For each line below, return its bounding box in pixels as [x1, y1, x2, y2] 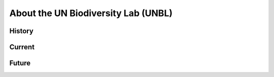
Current [9, 43, 35, 51]
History [9, 27, 34, 35]
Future [9, 59, 31, 67]
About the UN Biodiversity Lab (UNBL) [9, 8, 173, 19]
